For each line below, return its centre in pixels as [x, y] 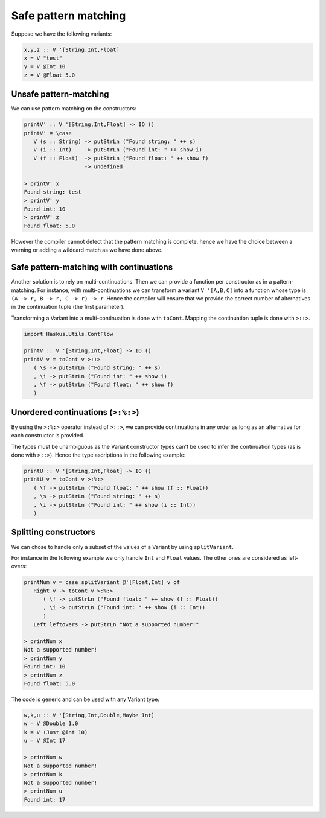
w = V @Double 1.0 [51, 724]
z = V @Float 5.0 [50, 75]
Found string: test [53, 192]
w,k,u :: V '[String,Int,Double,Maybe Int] [89, 715]
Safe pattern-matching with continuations [92, 268]
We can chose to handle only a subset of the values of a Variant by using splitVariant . [122, 547]
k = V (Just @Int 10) [56, 732]
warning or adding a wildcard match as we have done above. [87, 250]
